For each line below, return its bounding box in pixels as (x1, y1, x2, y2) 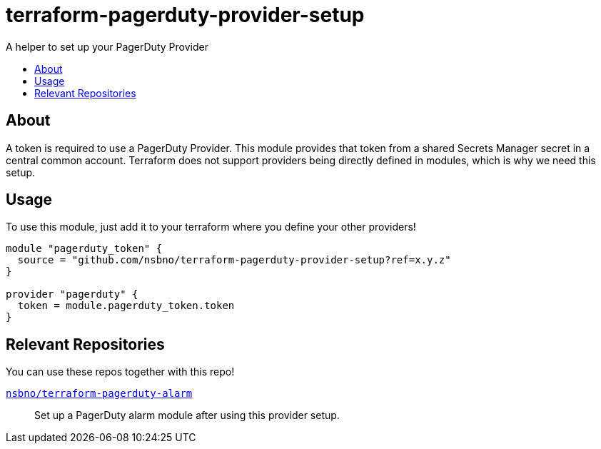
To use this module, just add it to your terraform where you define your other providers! (6, 221, 416, 233)
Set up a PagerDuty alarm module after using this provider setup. (34, 409, 340, 422)
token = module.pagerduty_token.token (17, 300, 235, 312)
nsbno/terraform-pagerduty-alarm (6, 388, 193, 400)
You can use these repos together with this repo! (6, 365, 235, 378)
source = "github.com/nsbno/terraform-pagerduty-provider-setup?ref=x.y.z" (17, 254, 451, 266)
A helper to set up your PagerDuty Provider (6, 40, 208, 53)
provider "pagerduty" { (6, 288, 138, 301)
